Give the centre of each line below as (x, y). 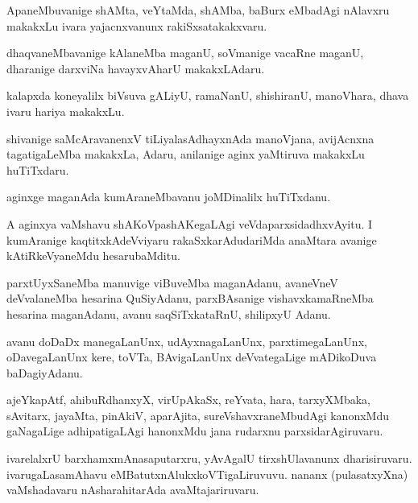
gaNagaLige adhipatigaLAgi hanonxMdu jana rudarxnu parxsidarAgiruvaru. (195, 431)
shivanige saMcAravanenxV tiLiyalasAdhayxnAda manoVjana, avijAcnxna (190, 138)
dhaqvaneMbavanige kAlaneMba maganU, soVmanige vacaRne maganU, (185, 53)
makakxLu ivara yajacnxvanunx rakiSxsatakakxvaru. (137, 25)
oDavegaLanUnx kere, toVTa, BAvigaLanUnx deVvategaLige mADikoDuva (192, 357)
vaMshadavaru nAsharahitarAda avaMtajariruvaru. (133, 490)
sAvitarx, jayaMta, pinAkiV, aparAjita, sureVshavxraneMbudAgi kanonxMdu (198, 415)
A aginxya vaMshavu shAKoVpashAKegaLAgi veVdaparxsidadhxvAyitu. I (190, 223)
